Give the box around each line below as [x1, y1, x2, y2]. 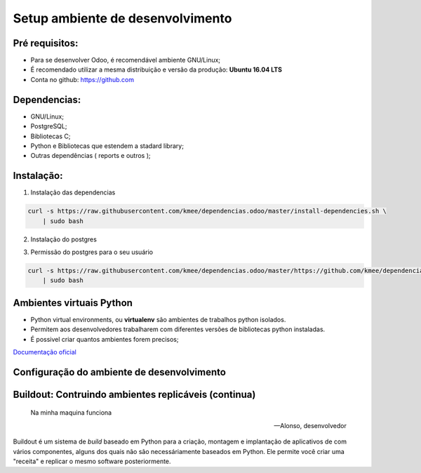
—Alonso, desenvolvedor [274, 421, 347, 429]
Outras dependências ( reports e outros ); [30, 152, 151, 160]
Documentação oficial [13, 348, 76, 357]
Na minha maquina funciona [30, 408, 112, 417]
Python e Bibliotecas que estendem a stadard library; [30, 141, 184, 150]
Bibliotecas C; [30, 132, 71, 140]
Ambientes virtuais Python [13, 297, 133, 309]
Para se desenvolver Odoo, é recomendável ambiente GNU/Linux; [30, 56, 221, 65]
